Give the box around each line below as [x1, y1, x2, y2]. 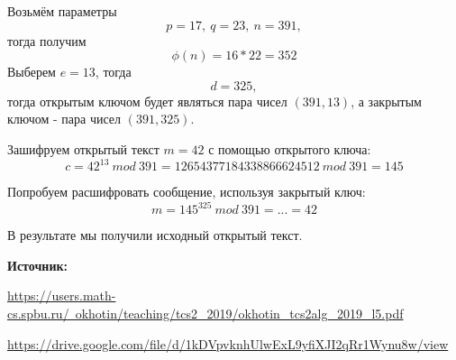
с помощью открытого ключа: [208, 139, 371, 158]
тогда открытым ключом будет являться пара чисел [7, 91, 287, 110]
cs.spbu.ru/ [7, 303, 69, 322]
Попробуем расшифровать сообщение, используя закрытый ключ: [7, 182, 366, 201]
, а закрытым [351, 91, 422, 110]
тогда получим [7, 31, 87, 50]
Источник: [7, 255, 68, 274]
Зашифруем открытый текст [7, 139, 160, 158]
